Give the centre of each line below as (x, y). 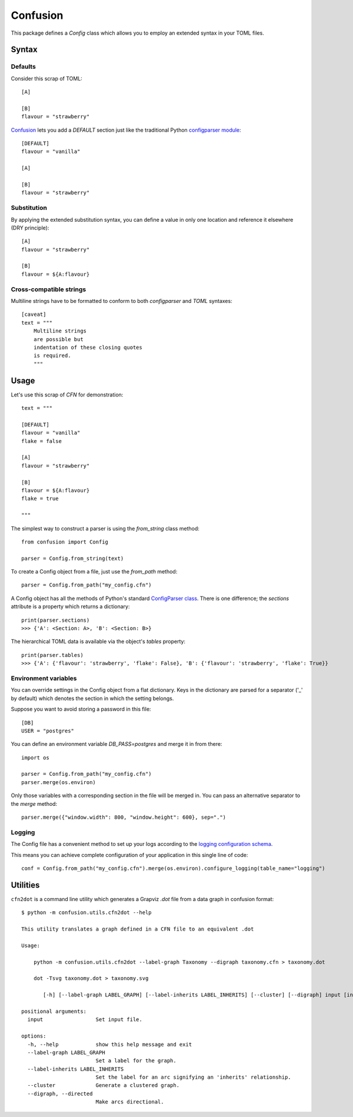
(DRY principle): (30, 228)
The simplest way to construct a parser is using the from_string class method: (105, 528)
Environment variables (44, 678)
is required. (52, 356)
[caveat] (34, 314)
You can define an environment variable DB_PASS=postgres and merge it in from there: (116, 744)
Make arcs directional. (130, 1102)
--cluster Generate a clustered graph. (103, 1086)
